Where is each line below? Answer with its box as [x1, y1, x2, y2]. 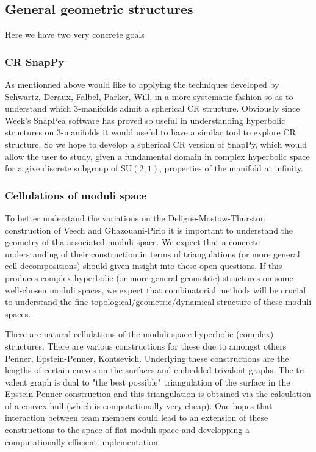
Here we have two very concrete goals [5, 28, 145, 41]
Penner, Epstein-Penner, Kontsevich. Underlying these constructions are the [5, 351, 289, 364]
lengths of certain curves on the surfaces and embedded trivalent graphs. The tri [5, 364, 306, 376]
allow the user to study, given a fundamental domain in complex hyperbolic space [5, 149, 310, 162]
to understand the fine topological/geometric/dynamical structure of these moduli [5, 295, 312, 308]
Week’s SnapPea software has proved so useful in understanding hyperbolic [5, 113, 285, 126]
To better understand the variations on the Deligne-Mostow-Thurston [5, 211, 265, 224]
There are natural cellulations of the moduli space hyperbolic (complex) [5, 328, 274, 340]
